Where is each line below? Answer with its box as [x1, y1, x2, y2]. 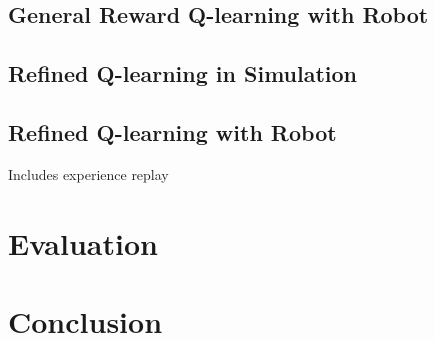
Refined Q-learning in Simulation [8, 58, 358, 89]
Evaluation [8, 222, 158, 263]
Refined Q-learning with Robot [8, 116, 337, 147]
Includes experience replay [8, 163, 169, 184]
